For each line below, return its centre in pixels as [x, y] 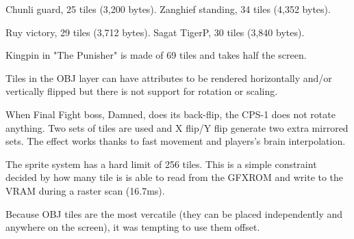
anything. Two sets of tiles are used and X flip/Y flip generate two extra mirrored [177, 127]
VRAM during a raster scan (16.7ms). [85, 190]
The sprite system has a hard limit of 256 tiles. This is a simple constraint [161, 164]
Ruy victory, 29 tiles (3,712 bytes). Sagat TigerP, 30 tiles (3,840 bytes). [155, 32]
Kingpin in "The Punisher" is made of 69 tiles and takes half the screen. [156, 55]
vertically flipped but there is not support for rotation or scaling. [142, 91]
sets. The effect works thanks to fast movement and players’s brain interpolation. [176, 141]
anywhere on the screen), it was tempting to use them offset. [133, 227]
